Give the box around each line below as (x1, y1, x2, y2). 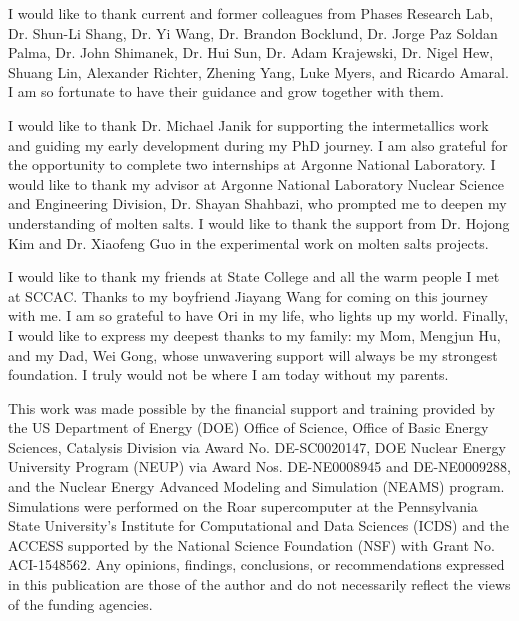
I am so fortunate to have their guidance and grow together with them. (8, 81, 444, 102)
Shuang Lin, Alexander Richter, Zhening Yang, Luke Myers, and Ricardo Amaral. (8, 61, 509, 82)
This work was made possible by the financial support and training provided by (8, 397, 496, 418)
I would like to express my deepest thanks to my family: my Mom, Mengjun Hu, (8, 324, 501, 345)
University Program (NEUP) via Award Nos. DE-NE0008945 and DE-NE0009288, (8, 456, 511, 477)
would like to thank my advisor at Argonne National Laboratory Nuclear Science (8, 173, 504, 194)
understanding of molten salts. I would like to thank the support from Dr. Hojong (8, 212, 510, 233)
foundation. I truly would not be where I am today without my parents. (8, 364, 449, 385)
